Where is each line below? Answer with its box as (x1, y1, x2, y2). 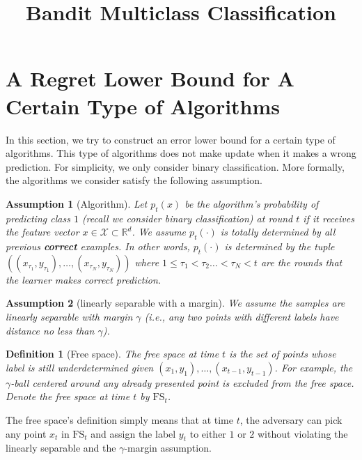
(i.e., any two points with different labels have (144, 309, 339, 324)
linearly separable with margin (6, 309, 133, 324)
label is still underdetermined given (6, 360, 154, 374)
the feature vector (6, 224, 79, 239)
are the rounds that (260, 254, 343, 269)
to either (189, 426, 226, 440)
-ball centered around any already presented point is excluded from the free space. (10, 375, 354, 390)
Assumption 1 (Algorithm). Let (6, 196, 148, 210)
